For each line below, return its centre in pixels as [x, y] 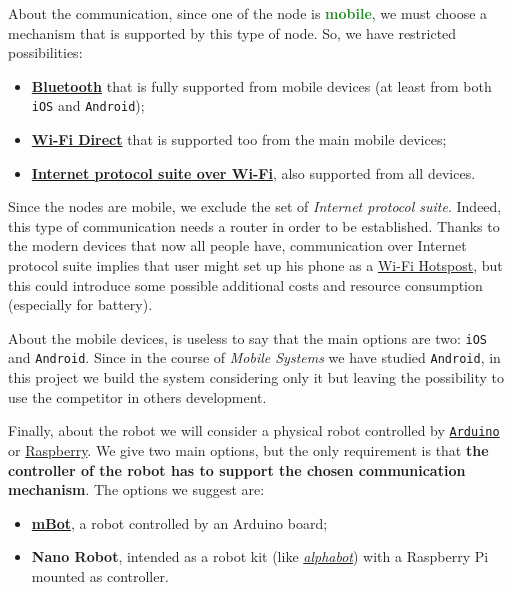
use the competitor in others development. [137, 396]
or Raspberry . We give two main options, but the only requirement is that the [248, 449]
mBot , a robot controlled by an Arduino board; [179, 522]
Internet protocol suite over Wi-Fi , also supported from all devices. [253, 172]
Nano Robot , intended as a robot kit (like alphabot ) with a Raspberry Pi [260, 556]
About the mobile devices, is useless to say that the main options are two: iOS [247, 337]
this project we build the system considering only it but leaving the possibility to [256, 377]
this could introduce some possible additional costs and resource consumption [245, 284]
